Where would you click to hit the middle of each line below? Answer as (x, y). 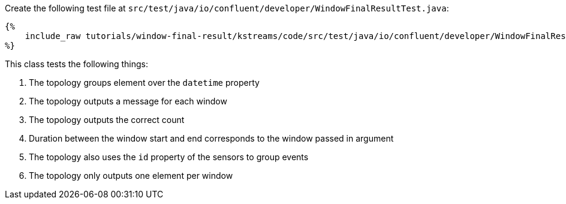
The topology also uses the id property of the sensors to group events (169, 157)
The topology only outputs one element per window (131, 175)
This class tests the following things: (76, 64)
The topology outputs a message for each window (128, 101)
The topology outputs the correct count (107, 120)
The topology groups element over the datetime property (144, 82)
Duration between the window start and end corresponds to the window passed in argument (211, 138)
